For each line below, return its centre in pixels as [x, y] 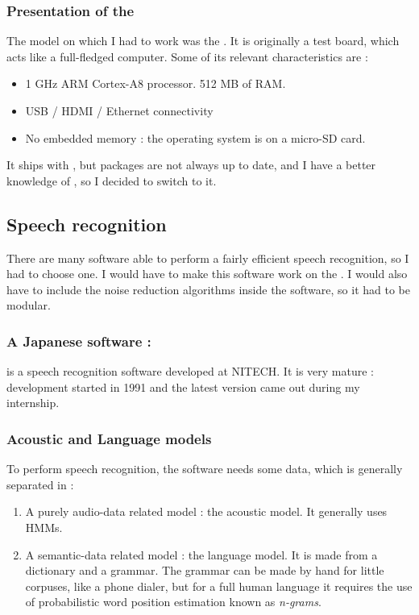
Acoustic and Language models [109, 438]
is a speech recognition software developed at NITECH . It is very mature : [191, 371]
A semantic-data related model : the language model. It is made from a [201, 554]
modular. [29, 305]
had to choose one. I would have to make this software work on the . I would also [207, 274]
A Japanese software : [79, 341]
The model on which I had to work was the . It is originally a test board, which [203, 41]
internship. [33, 403]
